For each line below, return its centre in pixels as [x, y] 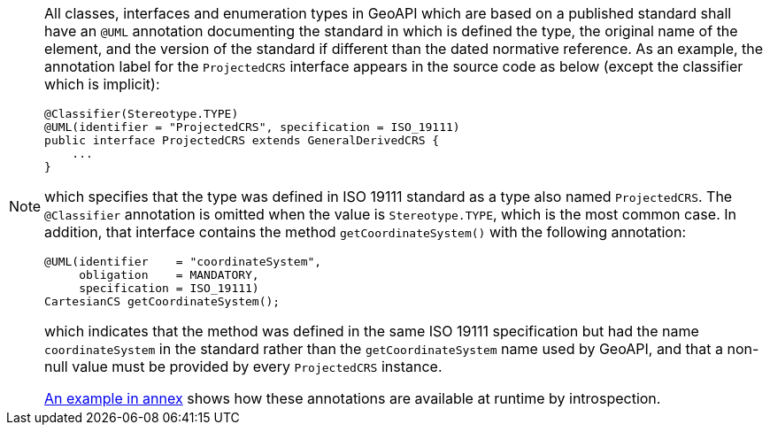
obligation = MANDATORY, [169, 275]
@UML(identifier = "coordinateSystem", [183, 262]
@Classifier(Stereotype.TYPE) [142, 114]
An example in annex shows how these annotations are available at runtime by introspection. [353, 398]
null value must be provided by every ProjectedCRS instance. [243, 366]
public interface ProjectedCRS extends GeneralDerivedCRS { [242, 140]
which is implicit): [102, 84]
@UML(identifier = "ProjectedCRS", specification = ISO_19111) [252, 127]
